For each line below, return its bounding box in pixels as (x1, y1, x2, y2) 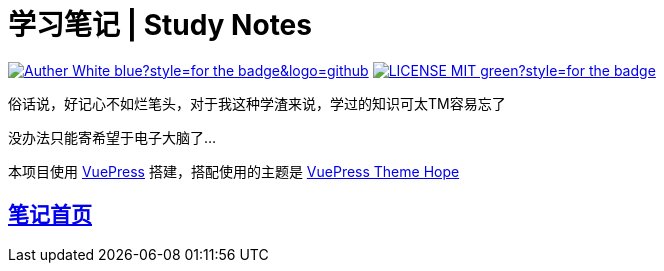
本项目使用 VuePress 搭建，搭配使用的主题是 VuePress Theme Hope (8, 162, 460, 180)
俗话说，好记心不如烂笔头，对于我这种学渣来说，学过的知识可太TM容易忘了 (8, 94, 506, 112)
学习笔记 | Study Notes (8, 8, 312, 42)
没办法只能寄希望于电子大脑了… (8, 128, 217, 146)
